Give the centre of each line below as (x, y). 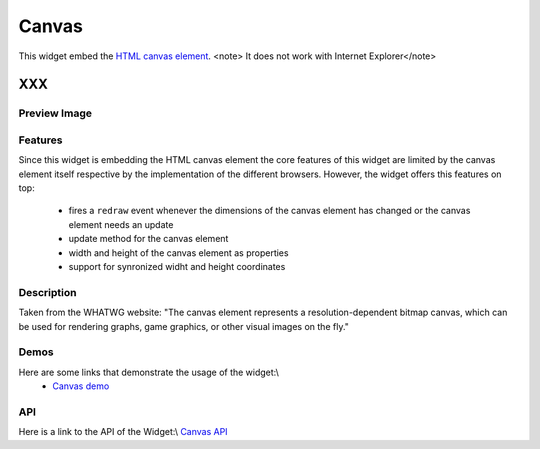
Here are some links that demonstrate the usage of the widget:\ (149, 372)
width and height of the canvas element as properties (178, 252)
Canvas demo (81, 386)
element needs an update (121, 224)
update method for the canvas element (148, 239)
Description (47, 292)
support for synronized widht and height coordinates (177, 266)
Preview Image (55, 113)
